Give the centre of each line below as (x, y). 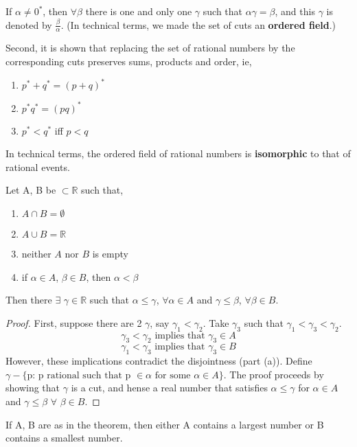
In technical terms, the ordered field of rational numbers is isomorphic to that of (178, 153)
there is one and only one (139, 11)
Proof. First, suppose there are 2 (74, 322)
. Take (216, 322)
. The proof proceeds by (274, 374)
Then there (29, 300)
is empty (110, 253)
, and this (295, 11)
